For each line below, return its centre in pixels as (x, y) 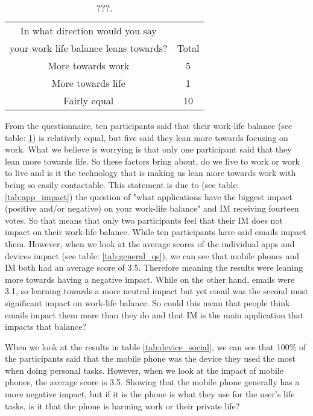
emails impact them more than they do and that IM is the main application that (154, 314)
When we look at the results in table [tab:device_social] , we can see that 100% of (156, 346)
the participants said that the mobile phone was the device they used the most (150, 358)
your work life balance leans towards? (89, 48)
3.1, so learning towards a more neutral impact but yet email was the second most (157, 291)
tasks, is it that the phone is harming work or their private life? (122, 405)
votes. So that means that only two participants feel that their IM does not (144, 220)
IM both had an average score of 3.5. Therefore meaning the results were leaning (154, 267)
